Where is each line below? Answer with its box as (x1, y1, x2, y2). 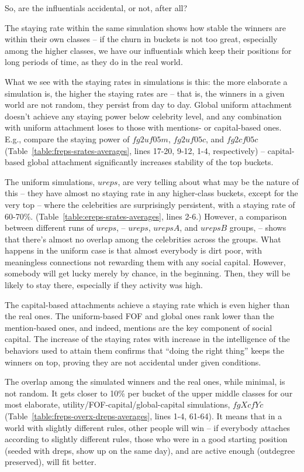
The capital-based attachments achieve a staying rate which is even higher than (5, 298, 290, 310)
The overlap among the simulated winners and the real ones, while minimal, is (5, 375, 285, 388)
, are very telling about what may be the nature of (118, 175, 299, 187)
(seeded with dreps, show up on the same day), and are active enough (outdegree (5, 444, 295, 456)
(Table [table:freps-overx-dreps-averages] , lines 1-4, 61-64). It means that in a (5, 410, 282, 422)
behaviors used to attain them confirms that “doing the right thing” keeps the (5, 344, 284, 357)
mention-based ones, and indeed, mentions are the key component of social (5, 321, 272, 333)
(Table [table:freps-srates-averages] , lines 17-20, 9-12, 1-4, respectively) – (5, 144, 265, 156)
